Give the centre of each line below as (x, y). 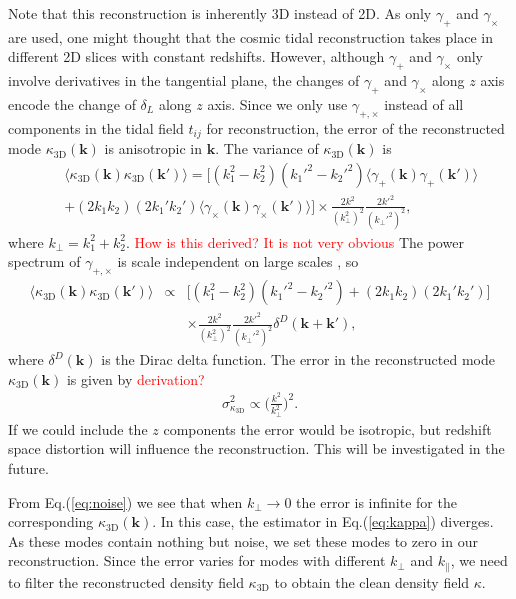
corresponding (51, 521)
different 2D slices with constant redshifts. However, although (196, 56)
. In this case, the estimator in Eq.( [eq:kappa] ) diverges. (323, 521)
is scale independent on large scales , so (238, 261)
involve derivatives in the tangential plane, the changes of (184, 80)
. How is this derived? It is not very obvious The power (294, 241)
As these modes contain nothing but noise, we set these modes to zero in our (243, 540)
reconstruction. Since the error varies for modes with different (197, 560)
